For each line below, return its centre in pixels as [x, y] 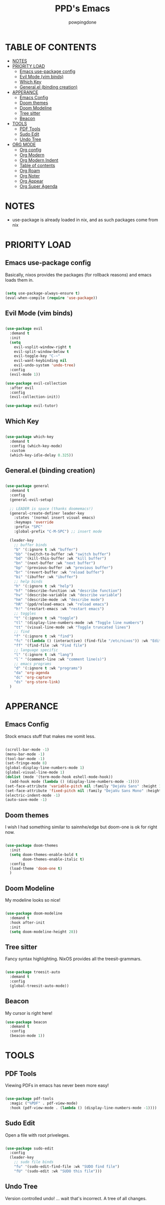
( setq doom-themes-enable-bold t [44, 854]
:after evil [22, 388]
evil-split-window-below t [41, 352]
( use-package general [27, 486]
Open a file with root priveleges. [38, 1135]
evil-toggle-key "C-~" [37, 356]
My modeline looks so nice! [33, 900]
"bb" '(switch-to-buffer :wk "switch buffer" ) [62, 554]
